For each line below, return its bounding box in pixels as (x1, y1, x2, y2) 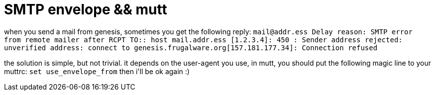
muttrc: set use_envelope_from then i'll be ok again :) (4, 67, 190, 76)
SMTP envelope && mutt (4, 1, 167, 18)
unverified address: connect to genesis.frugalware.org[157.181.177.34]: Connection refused (4, 43, 378, 52)
